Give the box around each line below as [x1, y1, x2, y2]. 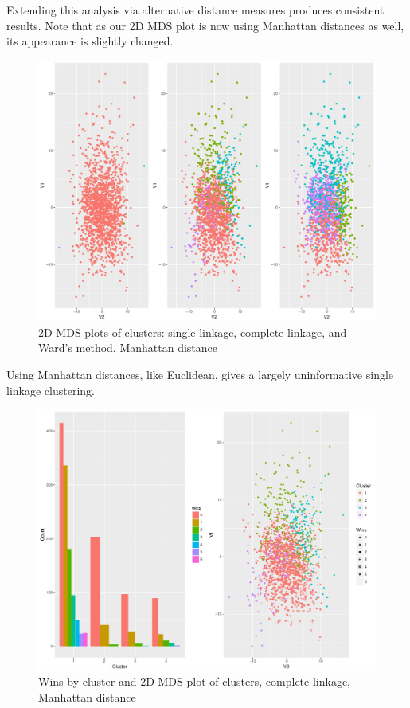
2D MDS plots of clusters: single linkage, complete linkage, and [38, 323, 347, 340]
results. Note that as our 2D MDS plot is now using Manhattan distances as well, [6, 17, 404, 33]
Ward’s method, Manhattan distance [38, 339, 218, 356]
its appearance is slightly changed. [6, 33, 174, 49]
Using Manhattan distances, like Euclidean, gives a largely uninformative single [6, 366, 394, 383]
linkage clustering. [6, 381, 95, 398]
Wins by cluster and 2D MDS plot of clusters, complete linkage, [38, 673, 350, 690]
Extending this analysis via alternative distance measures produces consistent [6, 2, 385, 18]
